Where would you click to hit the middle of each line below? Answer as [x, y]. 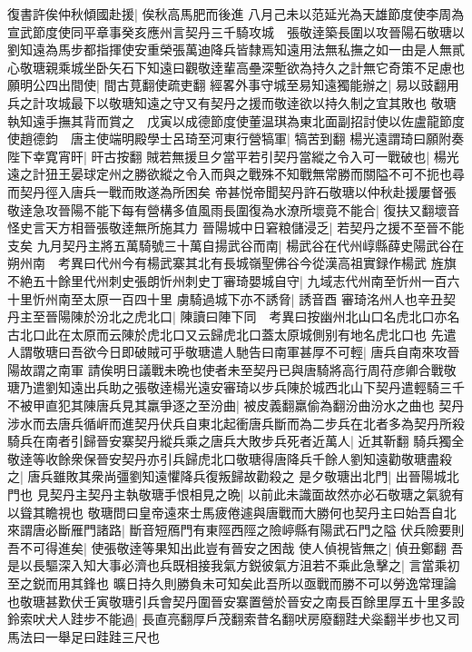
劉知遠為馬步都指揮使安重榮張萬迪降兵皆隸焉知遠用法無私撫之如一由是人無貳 [236, 49]
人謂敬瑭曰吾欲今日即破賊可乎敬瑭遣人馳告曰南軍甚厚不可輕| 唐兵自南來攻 [227, 352]
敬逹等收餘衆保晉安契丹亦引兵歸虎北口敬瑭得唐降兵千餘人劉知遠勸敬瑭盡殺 [230, 458]
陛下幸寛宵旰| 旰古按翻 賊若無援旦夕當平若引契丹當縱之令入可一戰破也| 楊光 [233, 156]
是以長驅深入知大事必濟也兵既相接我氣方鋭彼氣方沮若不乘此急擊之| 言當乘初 [234, 565]
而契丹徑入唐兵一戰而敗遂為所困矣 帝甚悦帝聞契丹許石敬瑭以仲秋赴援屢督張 [232, 191]
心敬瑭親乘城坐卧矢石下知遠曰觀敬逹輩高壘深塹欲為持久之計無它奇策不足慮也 [236, 67]
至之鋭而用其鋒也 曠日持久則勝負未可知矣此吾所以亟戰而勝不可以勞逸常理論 [232, 583]
